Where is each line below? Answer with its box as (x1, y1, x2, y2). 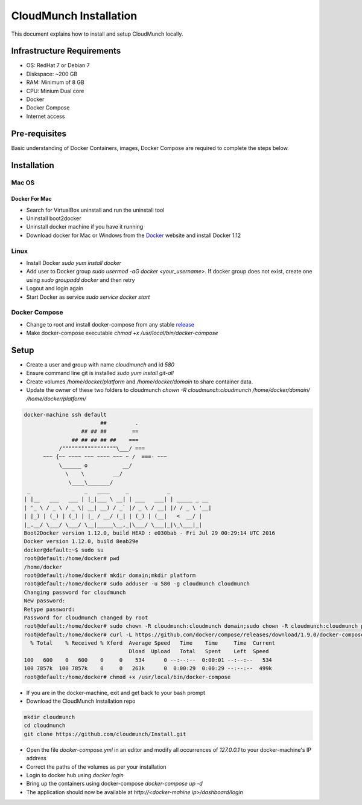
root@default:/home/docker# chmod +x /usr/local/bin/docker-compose (24, 673, 231, 680)
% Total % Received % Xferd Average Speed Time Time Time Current (30, 640, 276, 647)
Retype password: (24, 605, 75, 613)
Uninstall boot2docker (26, 215, 81, 222)
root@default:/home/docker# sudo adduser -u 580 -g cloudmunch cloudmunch (24, 581, 250, 587)
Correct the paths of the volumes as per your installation (26, 763, 167, 771)
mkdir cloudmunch (24, 714, 75, 720)
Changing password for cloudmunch (24, 588, 126, 596)
